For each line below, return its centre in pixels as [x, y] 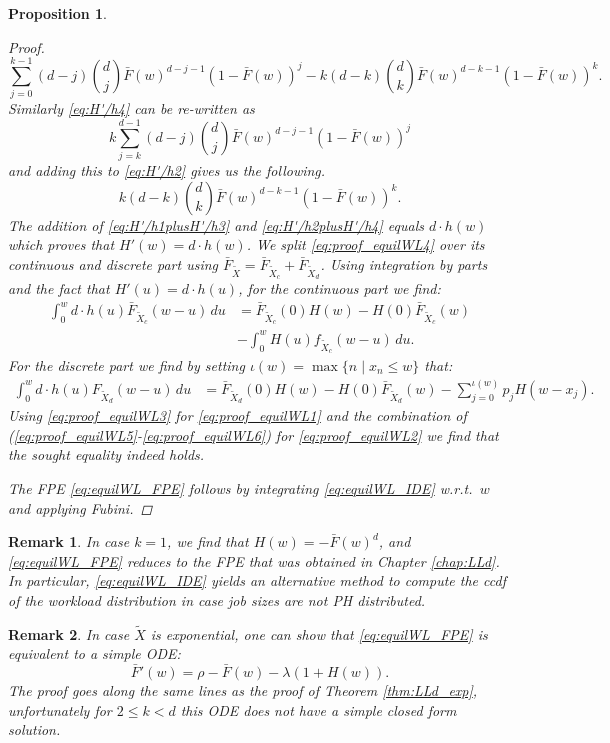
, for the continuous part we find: [339, 287]
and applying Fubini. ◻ [80, 507]
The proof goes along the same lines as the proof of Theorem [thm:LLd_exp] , [243, 690]
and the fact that [59, 287]
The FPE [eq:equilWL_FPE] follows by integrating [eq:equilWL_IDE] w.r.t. [240, 487]
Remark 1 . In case [69, 541]
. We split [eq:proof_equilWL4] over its [365, 244]
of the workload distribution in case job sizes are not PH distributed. [217, 599]
